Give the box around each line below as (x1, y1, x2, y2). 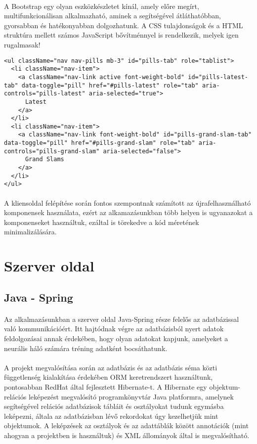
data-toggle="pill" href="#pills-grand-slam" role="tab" (4, 139, 195, 147)
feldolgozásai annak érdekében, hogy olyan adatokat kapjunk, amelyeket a (4, 333, 228, 343)
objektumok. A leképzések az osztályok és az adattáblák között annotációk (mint (4, 420, 249, 431)
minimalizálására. (4, 226, 57, 237)
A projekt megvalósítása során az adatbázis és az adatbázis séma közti (4, 362, 217, 372)
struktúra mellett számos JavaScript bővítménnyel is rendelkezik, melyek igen (4, 30, 239, 40)
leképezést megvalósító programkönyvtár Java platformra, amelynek (28, 391, 234, 401)
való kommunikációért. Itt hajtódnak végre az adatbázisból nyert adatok (4, 323, 224, 334)
